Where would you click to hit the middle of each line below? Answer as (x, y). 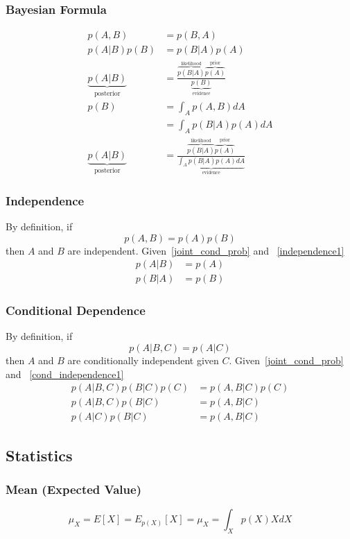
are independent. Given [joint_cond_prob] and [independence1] (206, 250)
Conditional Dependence (76, 310)
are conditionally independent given (143, 360)
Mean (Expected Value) (73, 489)
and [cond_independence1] (65, 374)
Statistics (39, 455)
